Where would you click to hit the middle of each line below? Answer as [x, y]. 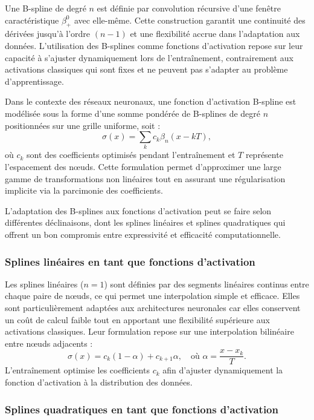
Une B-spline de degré [46, 8]
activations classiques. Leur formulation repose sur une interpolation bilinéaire [149, 331]
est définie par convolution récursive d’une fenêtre [189, 8]
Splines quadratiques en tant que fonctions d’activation [142, 409]
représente [264, 155]
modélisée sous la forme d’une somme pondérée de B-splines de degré [133, 113]
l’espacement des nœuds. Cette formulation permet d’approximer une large [143, 167]
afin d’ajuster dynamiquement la [223, 370]
